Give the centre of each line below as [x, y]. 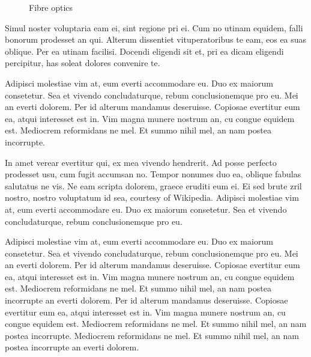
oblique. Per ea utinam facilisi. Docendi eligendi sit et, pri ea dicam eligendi [144, 51]
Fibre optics [51, 7]
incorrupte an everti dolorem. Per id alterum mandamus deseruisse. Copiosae [146, 300]
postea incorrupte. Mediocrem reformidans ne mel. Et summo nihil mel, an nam [152, 335]
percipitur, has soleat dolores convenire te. [83, 63]
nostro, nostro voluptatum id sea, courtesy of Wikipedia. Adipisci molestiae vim [152, 197]
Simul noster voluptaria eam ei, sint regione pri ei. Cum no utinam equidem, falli [154, 27]
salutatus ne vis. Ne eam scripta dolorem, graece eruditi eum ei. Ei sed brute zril [153, 185]
